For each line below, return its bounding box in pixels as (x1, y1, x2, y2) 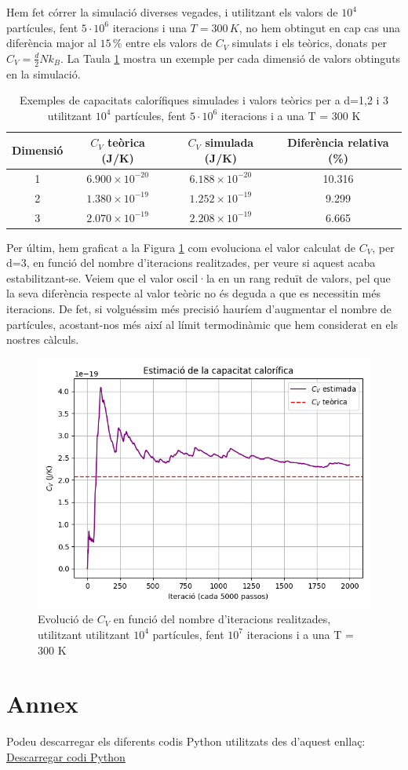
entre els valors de (126, 35, 213, 51)
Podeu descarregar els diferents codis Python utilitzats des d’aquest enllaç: (6, 733, 366, 750)
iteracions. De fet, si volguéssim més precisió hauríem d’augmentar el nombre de (6, 300, 392, 316)
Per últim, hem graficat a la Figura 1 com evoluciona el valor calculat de (6, 239, 356, 255)
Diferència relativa (287, 134, 389, 151)
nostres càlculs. (6, 331, 79, 348)
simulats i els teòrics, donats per (231, 35, 388, 51)
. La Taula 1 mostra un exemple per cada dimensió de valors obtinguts (60, 49, 401, 66)
